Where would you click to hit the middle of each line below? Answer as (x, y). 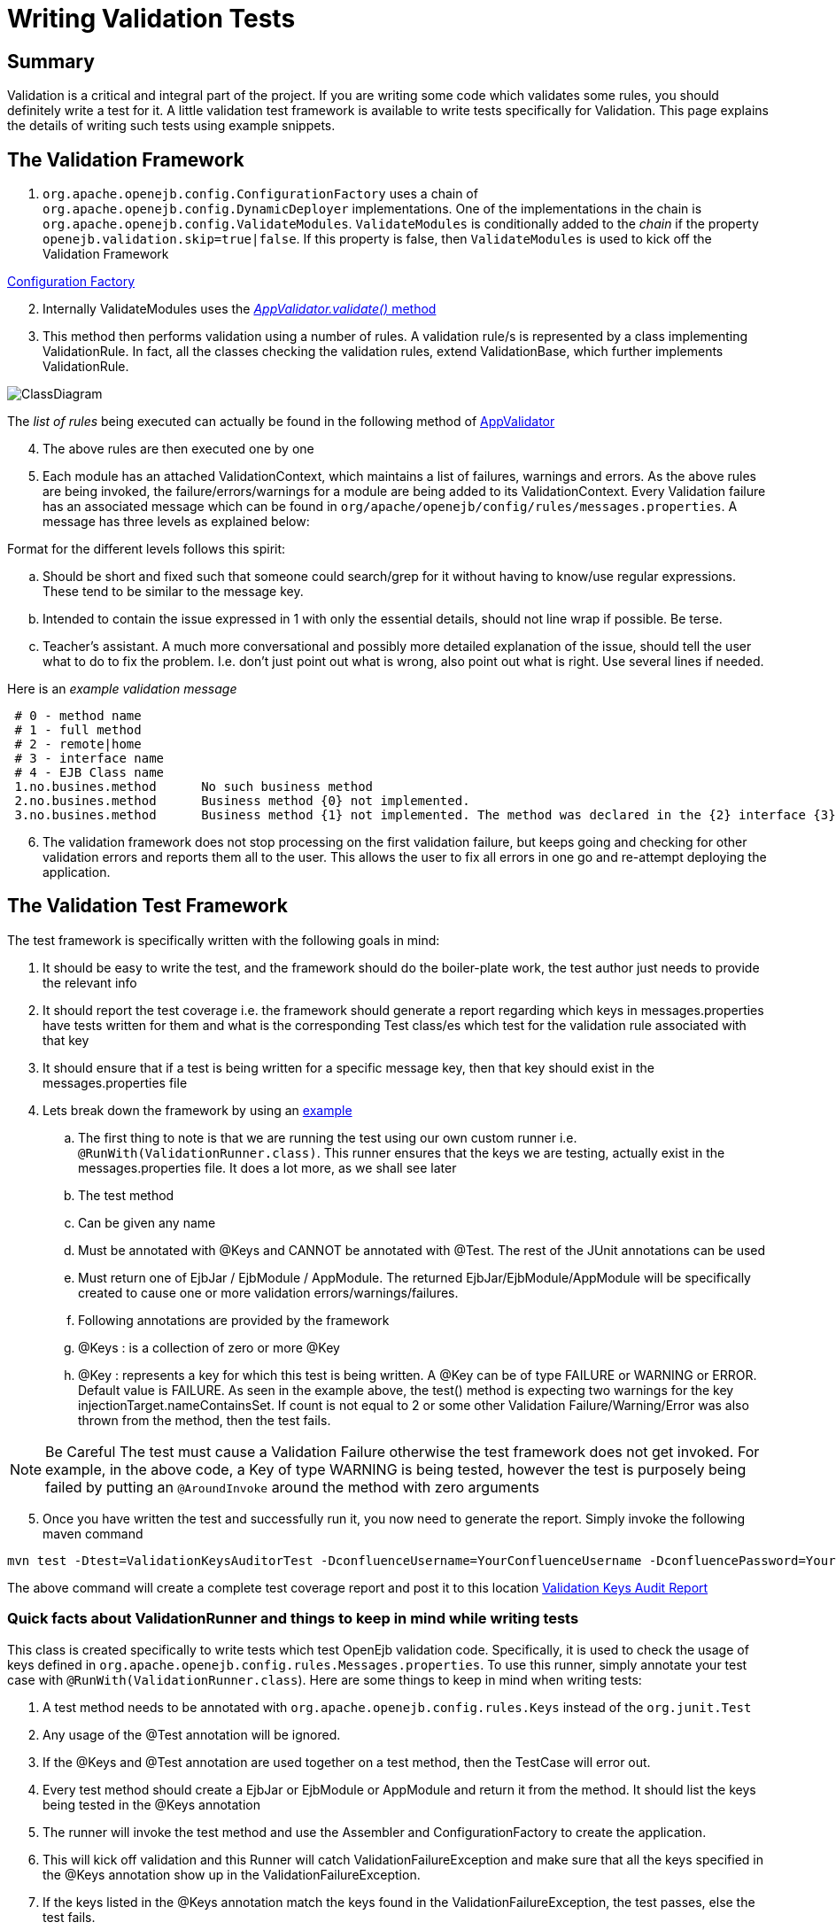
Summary (51, 61)
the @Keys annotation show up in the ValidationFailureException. (232, 1874)
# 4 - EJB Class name (89, 773)
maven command (93, 1533)
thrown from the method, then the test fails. (205, 1420)
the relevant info (90, 982)
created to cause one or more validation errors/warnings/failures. (268, 1292)
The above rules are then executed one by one (178, 449)
